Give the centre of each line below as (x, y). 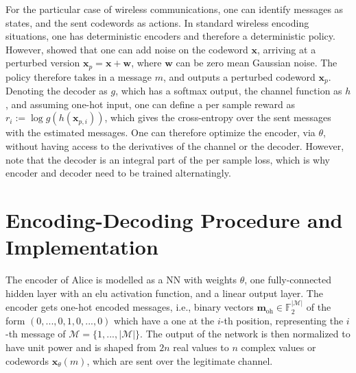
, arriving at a (286, 49)
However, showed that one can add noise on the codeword (127, 49)
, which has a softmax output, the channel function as (229, 91)
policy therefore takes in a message (79, 76)
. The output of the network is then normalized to (245, 334)
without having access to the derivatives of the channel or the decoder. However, (175, 146)
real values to (201, 347)
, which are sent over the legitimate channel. (180, 360)
